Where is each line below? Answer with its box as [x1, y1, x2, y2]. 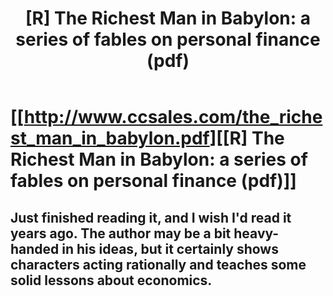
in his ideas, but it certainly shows [61, 240, 279, 257]
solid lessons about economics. [10, 272, 213, 289]
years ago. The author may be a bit [10, 225, 232, 242]
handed [10, 240, 60, 257]
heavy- [233, 225, 280, 242]
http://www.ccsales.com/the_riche [23, 106, 323, 129]
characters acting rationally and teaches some [10, 256, 307, 273]
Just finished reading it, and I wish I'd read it [10, 209, 292, 226]
